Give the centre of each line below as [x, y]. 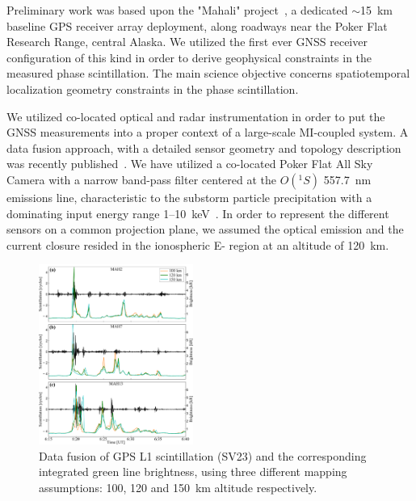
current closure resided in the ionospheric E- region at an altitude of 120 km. [198, 244]
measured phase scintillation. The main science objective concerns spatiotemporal [208, 73]
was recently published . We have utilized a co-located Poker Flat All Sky [190, 164]
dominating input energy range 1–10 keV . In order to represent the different [198, 213]
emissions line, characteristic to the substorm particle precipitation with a [189, 197]
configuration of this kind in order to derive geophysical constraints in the [189, 57]
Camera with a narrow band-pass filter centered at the [141, 179]
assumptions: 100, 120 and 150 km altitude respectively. [178, 487]
